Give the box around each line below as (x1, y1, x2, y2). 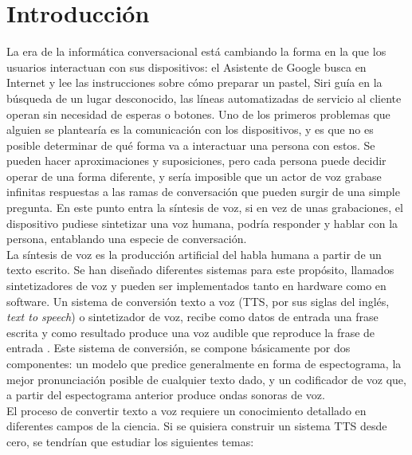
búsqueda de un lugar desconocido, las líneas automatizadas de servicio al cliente (6, 89, 402, 106)
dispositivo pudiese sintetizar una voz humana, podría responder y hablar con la (6, 214, 398, 231)
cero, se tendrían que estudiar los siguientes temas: (6, 433, 254, 449)
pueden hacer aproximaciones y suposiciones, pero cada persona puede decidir (6, 152, 386, 169)
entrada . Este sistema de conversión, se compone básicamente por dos (6, 339, 351, 356)
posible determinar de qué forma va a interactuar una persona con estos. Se (6, 136, 375, 153)
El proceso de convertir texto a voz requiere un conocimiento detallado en (6, 402, 367, 418)
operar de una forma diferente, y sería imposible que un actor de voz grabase (6, 167, 382, 184)
